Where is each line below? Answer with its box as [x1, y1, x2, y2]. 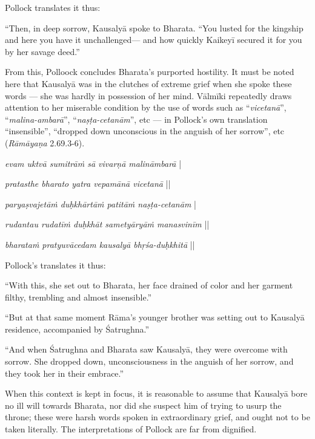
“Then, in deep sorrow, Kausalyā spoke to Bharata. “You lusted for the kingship [5, 21, 303, 34]
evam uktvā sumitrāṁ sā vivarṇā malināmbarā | [5, 157, 182, 169]
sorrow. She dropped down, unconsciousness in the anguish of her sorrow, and [5, 355, 294, 368]
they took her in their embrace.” [5, 366, 124, 379]
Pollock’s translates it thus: [5, 258, 106, 271]
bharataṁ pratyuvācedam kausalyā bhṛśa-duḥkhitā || [5, 238, 195, 250]
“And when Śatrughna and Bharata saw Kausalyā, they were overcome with [5, 343, 288, 356]
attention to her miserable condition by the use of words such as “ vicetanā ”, [5, 101, 287, 114]
